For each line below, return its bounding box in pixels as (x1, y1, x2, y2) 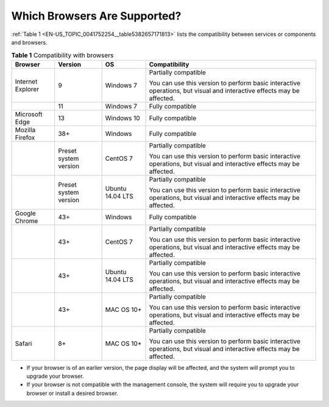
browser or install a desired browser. (26, 389, 119, 397)
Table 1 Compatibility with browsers (11, 51, 114, 59)
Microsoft (15, 110, 43, 118)
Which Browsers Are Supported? (11, 9, 182, 23)
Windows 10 (105, 113, 140, 122)
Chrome (15, 216, 38, 225)
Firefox (15, 133, 35, 141)
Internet (15, 77, 38, 85)
